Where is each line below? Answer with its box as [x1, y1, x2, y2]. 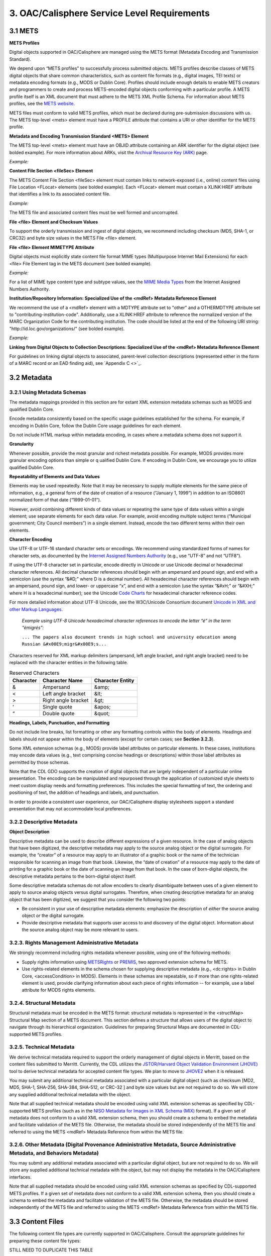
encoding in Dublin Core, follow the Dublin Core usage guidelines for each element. [9, 423, 182, 429]
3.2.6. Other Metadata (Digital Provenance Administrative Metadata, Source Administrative [9, 1141, 236, 1148]
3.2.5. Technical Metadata [9, 1043, 75, 1051]
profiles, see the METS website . [9, 100, 75, 107]
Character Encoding [9, 537, 52, 543]
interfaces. [9, 1174, 32, 1180]
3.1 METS [9, 27, 39, 35]
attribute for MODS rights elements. [22, 987, 95, 993]
